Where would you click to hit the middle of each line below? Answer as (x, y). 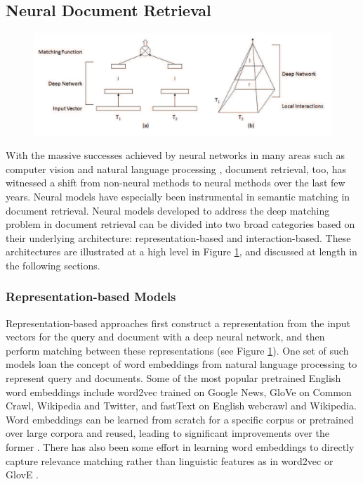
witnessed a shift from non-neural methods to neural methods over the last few (176, 183)
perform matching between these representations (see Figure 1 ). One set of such (177, 350)
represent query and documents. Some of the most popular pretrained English (173, 378)
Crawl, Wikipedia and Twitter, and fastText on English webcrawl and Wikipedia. (181, 406)
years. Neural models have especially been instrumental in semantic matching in (178, 196)
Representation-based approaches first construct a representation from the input (178, 323)
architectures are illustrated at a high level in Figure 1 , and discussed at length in (181, 251)
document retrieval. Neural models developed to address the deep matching (168, 210)
